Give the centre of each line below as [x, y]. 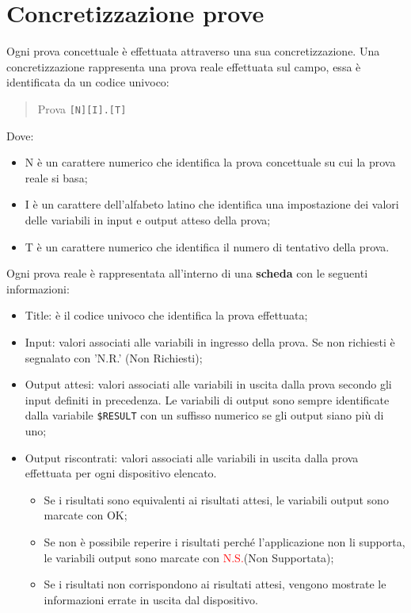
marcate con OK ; [86, 515]
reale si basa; [56, 177]
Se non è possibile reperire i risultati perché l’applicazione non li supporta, [225, 541]
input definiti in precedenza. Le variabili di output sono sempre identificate [207, 399]
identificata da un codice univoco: [88, 82]
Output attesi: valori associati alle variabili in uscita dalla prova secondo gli [208, 384]
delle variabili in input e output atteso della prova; [148, 219]
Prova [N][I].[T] [82, 108]
